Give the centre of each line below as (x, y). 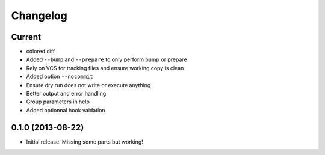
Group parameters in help (58, 102)
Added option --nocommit (60, 77)
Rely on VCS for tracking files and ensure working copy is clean (105, 68)
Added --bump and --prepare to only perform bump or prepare (107, 59)
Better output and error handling (66, 94)
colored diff (41, 52)
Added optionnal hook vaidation (66, 110)
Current (26, 37)
